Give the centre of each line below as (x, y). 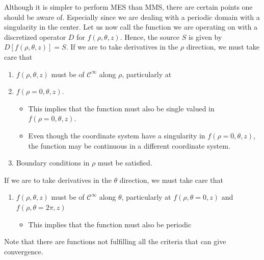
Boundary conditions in (53, 163)
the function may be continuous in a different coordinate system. (129, 145)
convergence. (24, 251)
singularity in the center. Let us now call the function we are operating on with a (131, 27)
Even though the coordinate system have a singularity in (117, 135)
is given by (205, 37)
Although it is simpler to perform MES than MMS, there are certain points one (128, 7)
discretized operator (35, 37)
